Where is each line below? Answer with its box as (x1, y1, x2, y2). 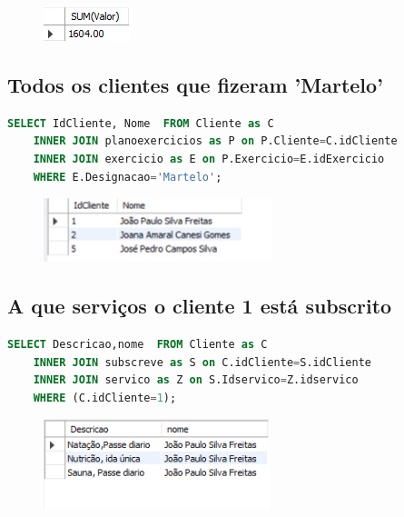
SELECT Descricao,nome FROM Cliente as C (7, 337, 268, 351)
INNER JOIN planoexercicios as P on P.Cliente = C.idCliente (33, 134, 398, 148)
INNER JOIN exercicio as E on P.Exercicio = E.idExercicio (33, 152, 385, 165)
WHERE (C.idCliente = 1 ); (33, 391, 177, 404)
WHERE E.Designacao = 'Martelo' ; (33, 170, 222, 184)
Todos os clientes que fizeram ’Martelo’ (7, 70, 383, 98)
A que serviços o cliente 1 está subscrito (7, 292, 392, 320)
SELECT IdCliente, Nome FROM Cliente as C (7, 116, 274, 130)
